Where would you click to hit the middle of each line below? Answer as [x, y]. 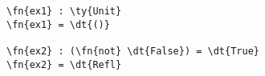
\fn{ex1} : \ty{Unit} [64, 11]
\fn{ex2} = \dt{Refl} [64, 64]
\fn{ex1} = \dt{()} [58, 24]
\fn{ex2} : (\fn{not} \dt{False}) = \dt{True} [133, 51]
